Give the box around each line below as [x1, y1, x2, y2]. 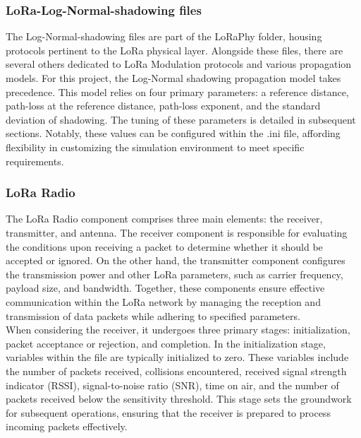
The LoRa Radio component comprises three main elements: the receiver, [6, 211, 323, 226]
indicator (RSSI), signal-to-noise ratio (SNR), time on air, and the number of [6, 377, 339, 392]
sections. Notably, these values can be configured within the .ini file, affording [6, 126, 341, 141]
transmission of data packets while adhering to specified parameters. [6, 308, 300, 323]
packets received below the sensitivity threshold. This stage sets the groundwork [6, 391, 352, 406]
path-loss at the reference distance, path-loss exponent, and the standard [6, 98, 321, 113]
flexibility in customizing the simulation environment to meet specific [6, 139, 305, 154]
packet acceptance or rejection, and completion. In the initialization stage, [6, 336, 326, 350]
